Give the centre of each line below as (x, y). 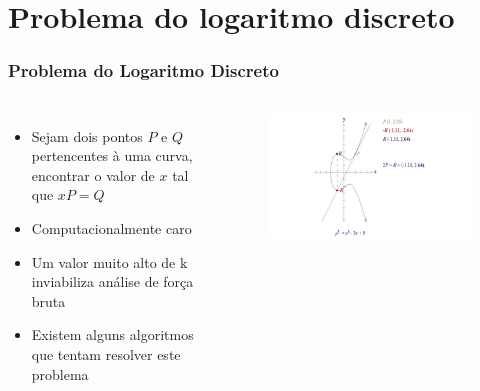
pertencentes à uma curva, (112, 155)
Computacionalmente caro (111, 227)
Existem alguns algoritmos (112, 334)
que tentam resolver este (106, 353)
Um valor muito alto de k (109, 261)
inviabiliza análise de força (112, 281)
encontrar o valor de (93, 174)
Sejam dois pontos (87, 135)
